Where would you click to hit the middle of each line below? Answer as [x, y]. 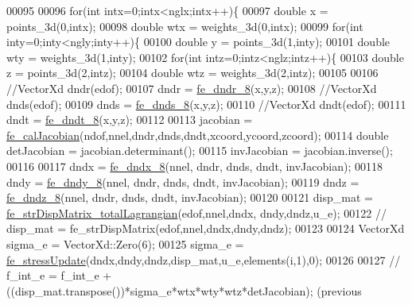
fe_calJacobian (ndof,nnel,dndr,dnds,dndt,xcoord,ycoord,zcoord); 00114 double [198, 135]
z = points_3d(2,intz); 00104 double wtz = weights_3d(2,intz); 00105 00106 [192, 73]
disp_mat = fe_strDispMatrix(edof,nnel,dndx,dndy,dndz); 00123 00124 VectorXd [206, 228]
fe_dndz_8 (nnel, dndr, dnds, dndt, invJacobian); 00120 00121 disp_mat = [190, 197]
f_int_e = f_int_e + [59, 275]
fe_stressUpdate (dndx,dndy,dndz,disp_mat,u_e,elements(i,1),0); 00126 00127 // [204, 259]
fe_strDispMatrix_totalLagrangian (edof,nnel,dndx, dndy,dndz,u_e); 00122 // [196, 212]
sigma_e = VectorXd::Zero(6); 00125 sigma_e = [125, 243]
